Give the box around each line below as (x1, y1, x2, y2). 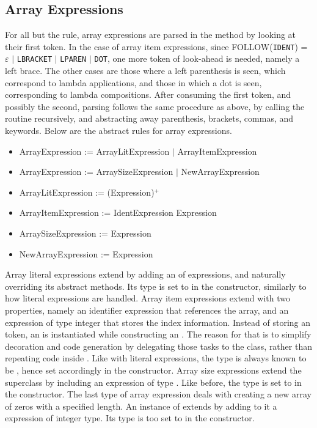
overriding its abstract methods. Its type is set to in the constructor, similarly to (5, 279, 307, 292)
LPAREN (60, 55, 87, 64)
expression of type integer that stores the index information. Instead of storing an (5, 315, 311, 328)
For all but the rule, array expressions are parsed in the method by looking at (5, 28, 296, 41)
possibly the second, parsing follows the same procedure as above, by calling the (5, 100, 305, 113)
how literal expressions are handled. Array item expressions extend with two (5, 292, 290, 304)
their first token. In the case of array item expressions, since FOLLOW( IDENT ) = (5, 40, 308, 53)
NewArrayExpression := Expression (19, 247, 153, 260)
